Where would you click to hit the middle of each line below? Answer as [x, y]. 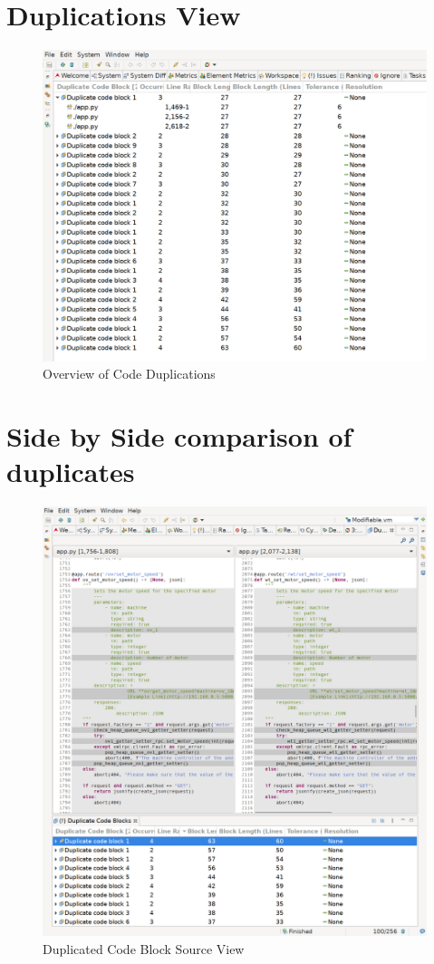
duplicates [71, 472]
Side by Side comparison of [179, 436]
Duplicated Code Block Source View [144, 948]
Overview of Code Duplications [129, 374]
